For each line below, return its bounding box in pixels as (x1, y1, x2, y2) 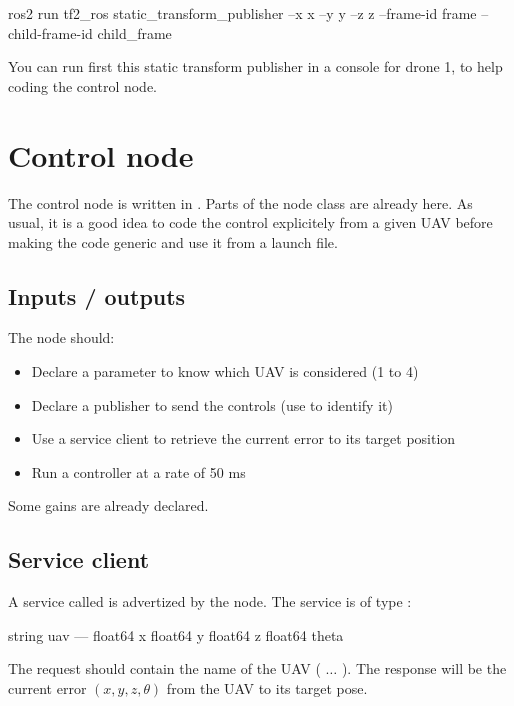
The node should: (8, 327, 115, 348)
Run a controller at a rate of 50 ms (31, 461, 246, 482)
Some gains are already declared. (8, 495, 209, 516)
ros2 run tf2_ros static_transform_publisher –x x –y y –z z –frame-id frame (8, 3, 477, 23)
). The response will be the (341, 658, 507, 679)
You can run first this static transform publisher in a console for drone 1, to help (8, 56, 503, 77)
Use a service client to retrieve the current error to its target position (31, 428, 456, 449)
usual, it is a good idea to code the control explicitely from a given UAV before (8, 212, 493, 233)
